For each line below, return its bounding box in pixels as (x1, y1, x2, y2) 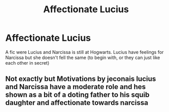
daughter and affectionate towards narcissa (5, 98, 149, 107)
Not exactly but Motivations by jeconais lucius (5, 75, 156, 83)
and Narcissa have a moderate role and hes (5, 82, 146, 91)
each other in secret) (5, 60, 50, 66)
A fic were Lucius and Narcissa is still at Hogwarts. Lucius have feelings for (5, 49, 164, 55)
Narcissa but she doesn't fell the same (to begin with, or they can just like (5, 54, 160, 61)
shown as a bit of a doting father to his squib (5, 91, 150, 99)
